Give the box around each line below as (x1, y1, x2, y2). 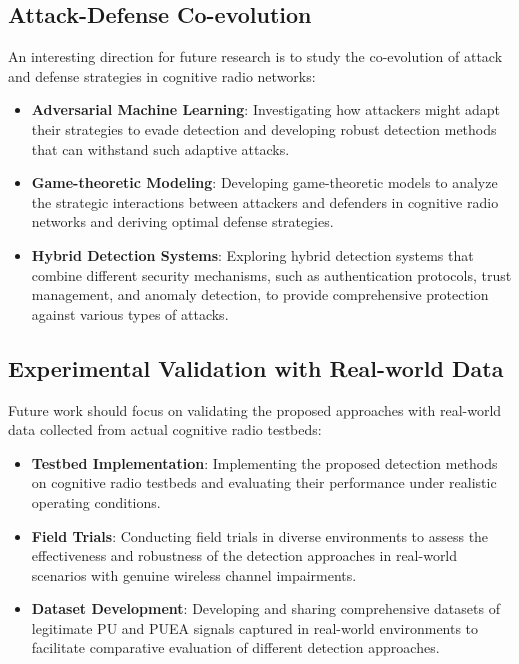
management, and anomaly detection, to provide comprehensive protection (31, 284, 489, 305)
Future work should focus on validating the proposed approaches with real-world (8, 399, 502, 420)
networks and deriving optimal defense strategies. (31, 211, 334, 232)
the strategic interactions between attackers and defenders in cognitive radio (31, 191, 499, 212)
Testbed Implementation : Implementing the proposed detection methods (31, 452, 498, 473)
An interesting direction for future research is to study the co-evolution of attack (8, 46, 503, 67)
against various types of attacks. (31, 303, 229, 324)
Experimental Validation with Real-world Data (8, 352, 504, 383)
